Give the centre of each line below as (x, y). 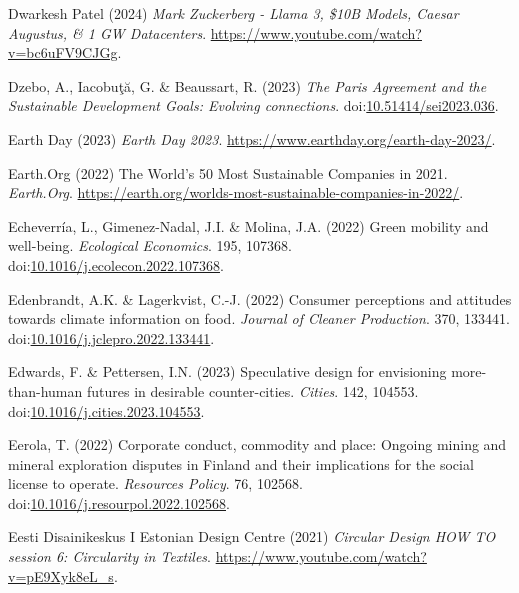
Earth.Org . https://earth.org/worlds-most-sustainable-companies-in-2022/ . (236, 192)
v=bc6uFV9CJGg (63, 52)
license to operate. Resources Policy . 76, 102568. (155, 483)
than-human (45, 390)
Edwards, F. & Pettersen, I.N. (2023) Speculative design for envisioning (227, 371)
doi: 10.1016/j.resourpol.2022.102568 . (119, 502)
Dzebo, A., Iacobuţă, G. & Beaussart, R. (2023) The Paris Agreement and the (247, 85)
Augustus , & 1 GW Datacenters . (107, 32)
